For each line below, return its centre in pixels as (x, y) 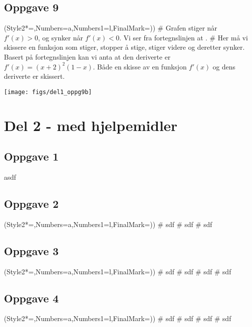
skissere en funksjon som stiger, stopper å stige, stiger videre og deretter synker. (124, 47)
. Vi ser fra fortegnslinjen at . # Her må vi (183, 37)
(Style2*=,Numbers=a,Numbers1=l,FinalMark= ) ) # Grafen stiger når (111, 28)
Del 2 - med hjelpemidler (91, 125)
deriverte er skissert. (34, 76)
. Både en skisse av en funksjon (140, 66)
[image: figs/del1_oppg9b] (48, 92)
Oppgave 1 (31, 156)
